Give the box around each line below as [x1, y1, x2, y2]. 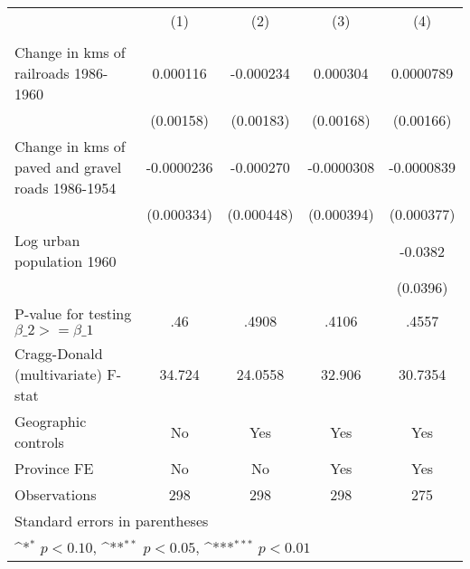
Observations [14, 484, 97, 505]
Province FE [14, 458, 94, 479]
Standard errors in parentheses [14, 510, 209, 531]
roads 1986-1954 [14, 177, 117, 198]
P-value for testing [14, 303, 132, 324]
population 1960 [14, 251, 117, 271]
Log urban [14, 230, 80, 251]
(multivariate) [14, 364, 102, 384]
